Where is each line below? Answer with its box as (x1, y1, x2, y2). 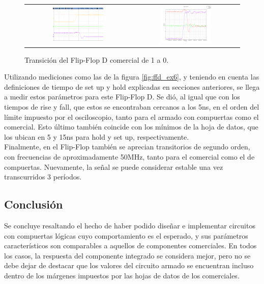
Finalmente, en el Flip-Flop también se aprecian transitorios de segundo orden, (4, 141, 250, 152)
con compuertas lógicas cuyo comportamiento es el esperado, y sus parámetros (4, 230, 248, 241)
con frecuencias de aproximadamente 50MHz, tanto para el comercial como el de (4, 151, 255, 162)
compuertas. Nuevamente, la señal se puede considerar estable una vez (4, 161, 223, 172)
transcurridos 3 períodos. (4, 171, 82, 182)
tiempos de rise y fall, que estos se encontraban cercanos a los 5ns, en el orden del (4, 101, 259, 112)
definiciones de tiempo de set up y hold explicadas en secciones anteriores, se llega (4, 81, 260, 92)
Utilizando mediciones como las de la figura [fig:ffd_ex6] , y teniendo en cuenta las (4, 71, 259, 82)
